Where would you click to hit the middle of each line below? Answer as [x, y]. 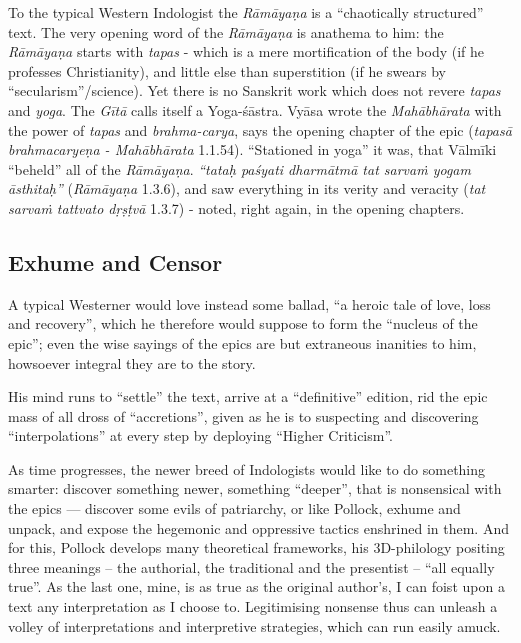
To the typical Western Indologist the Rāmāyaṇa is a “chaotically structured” [246, 12]
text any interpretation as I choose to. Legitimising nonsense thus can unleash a [253, 606]
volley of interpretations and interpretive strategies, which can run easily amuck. [254, 625]
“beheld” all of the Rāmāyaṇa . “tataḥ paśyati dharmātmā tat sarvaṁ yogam [239, 168]
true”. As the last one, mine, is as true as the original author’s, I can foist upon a [256, 586]
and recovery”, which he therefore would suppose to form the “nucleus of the [243, 323]
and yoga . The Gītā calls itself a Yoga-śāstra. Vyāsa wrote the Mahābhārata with [255, 109]
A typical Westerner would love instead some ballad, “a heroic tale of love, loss [249, 303]
